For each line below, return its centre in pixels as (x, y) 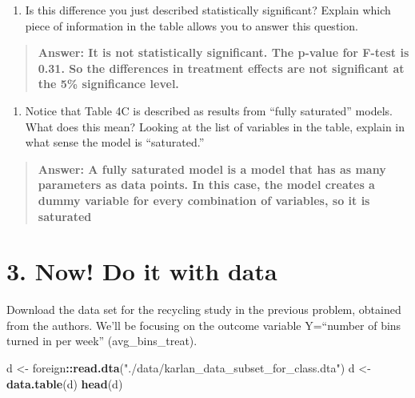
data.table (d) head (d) (65, 383)
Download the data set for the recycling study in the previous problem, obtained (204, 310)
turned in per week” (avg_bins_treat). (102, 341)
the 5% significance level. (108, 84)
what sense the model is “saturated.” (115, 142)
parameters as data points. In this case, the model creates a (206, 185)
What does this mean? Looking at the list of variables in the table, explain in (215, 126)
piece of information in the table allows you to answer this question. (192, 25)
